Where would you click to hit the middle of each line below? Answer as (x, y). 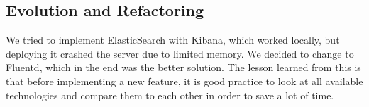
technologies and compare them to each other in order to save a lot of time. (170, 95)
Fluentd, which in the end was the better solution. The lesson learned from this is (183, 67)
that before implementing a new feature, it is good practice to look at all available (184, 81)
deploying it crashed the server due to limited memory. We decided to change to (180, 53)
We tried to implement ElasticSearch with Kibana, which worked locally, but (173, 40)
